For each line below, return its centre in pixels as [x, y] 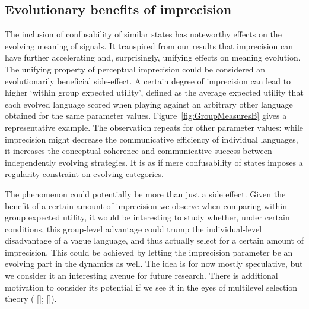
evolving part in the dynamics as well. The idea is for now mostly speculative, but [154, 264]
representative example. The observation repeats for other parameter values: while [154, 127]
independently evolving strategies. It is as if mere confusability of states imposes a [154, 162]
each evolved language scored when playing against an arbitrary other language [149, 104]
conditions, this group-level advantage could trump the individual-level [133, 228]
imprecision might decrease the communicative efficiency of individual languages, [152, 139]
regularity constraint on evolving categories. [84, 174]
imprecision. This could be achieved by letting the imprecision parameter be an [149, 252]
